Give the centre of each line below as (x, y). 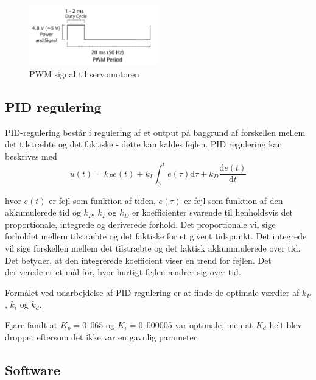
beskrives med (31, 156)
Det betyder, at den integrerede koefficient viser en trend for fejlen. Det (138, 260)
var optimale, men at (214, 325)
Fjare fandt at (31, 325)
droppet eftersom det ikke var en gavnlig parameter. (102, 337)
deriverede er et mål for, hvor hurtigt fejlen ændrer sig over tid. (123, 272)
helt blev (286, 325)
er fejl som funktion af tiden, (102, 200)
